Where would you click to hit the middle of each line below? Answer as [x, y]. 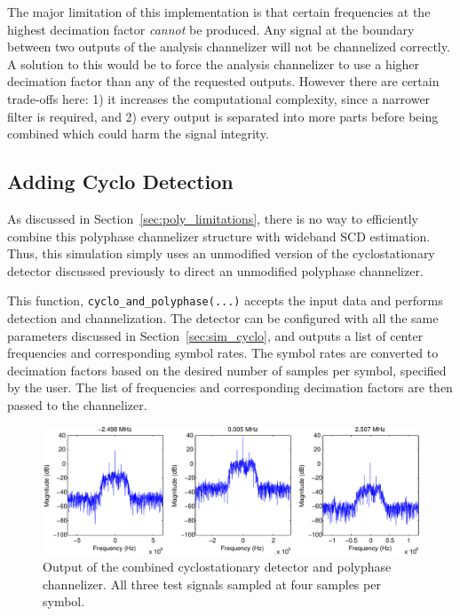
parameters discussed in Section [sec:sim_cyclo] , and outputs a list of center [215, 335]
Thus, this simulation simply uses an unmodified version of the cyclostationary [221, 253]
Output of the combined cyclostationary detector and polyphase [217, 567]
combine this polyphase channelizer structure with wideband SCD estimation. [219, 236]
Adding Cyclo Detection [120, 182]
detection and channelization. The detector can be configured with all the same [223, 317]
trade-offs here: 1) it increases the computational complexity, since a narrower [219, 98]
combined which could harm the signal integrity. [138, 134]
